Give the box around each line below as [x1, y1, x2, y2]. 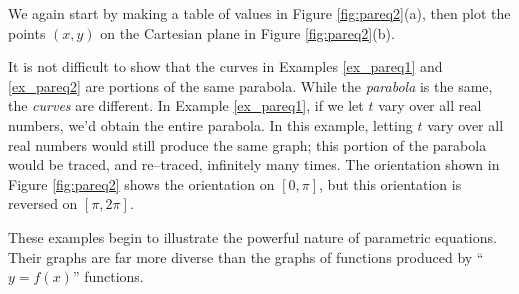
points [8, 22, 46, 43]
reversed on [8, 193, 78, 214]
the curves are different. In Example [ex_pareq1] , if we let [8, 95, 364, 116]
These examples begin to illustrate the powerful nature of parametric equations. [8, 226, 497, 247]
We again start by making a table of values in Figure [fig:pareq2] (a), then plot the [8, 3, 511, 23]
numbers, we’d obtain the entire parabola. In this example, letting [8, 114, 413, 135]
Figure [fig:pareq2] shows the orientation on [8, 173, 275, 194]
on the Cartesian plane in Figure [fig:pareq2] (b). [100, 22, 395, 43]
